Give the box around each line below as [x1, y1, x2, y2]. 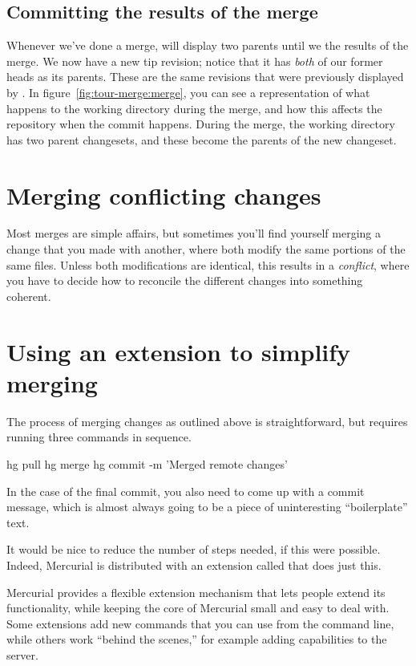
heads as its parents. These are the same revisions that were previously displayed [6, 68, 404, 85]
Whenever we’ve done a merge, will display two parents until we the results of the [6, 37, 409, 54]
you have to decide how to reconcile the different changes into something [6, 272, 363, 289]
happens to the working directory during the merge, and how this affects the [6, 99, 382, 116]
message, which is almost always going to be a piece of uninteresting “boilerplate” [6, 498, 408, 515]
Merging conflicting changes [6, 178, 321, 211]
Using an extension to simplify [6, 335, 351, 368]
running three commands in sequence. [6, 428, 192, 445]
